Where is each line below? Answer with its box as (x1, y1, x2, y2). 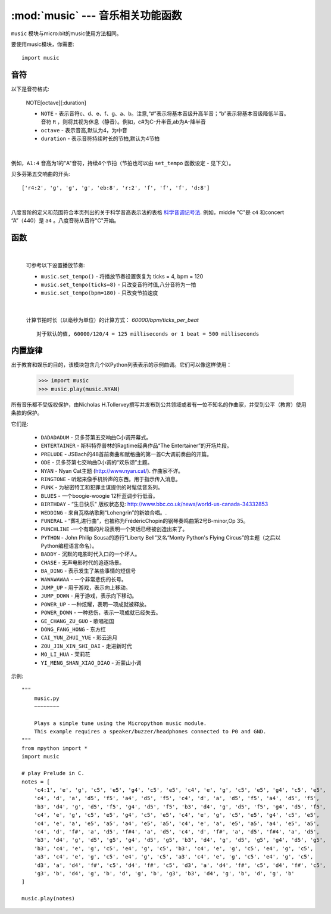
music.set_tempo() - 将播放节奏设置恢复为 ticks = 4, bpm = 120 (40, 272, 204, 280)
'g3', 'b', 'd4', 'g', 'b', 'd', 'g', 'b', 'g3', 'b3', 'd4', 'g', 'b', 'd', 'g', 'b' (33, 870, 295, 876)
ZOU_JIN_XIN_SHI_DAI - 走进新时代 (40, 642, 132, 649)
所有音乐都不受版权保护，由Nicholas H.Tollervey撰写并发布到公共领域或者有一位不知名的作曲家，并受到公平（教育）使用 (11, 401, 307, 408)
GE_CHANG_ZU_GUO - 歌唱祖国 (40, 617, 114, 624)
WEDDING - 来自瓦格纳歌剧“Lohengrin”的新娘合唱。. (40, 509, 167, 516)
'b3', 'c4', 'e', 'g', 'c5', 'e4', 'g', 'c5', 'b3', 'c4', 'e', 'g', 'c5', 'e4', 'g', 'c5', (33, 845, 314, 852)
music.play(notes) (21, 895, 76, 902)
